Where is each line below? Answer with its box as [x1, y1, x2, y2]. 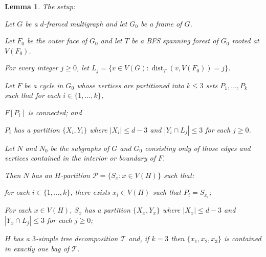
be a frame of [141, 18, 182, 29]
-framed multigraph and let [43, 18, 127, 29]
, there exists [70, 187, 110, 197]
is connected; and [28, 107, 82, 118]
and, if [128, 233, 149, 244]
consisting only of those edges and [145, 142, 251, 153]
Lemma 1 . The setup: [5, 1, 76, 11]
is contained [224, 233, 261, 244]
